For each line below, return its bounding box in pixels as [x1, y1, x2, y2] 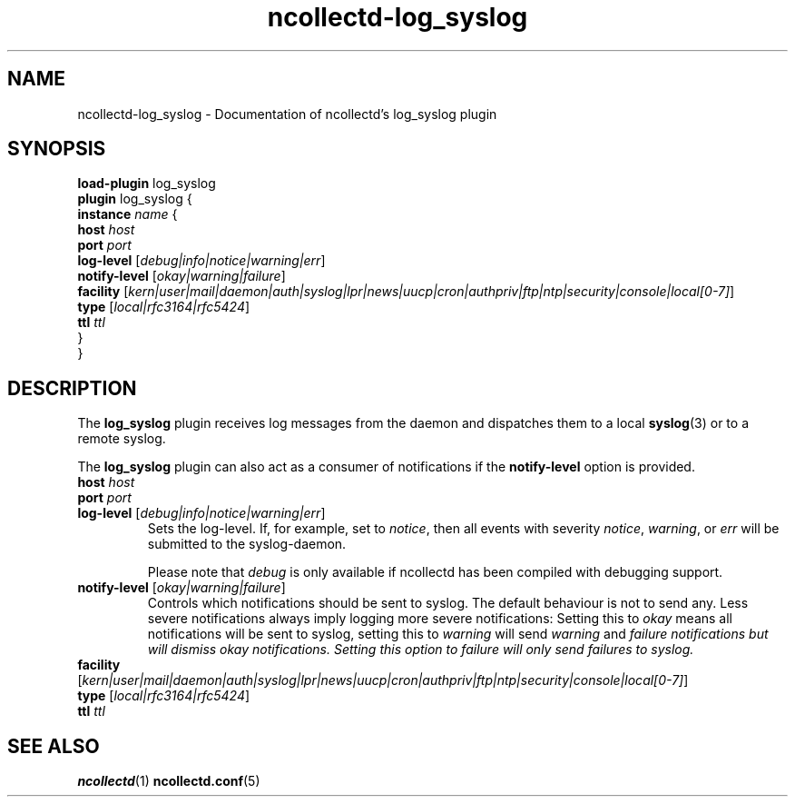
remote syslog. [77, 431, 166, 447]
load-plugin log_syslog [77, 175, 216, 192]
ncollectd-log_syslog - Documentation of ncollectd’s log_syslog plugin [77, 105, 497, 122]
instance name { [77, 206, 178, 223]
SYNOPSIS [7, 137, 106, 161]
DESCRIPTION [7, 376, 137, 400]
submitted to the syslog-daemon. [147, 536, 347, 552]
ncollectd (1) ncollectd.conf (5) [77, 773, 260, 789]
